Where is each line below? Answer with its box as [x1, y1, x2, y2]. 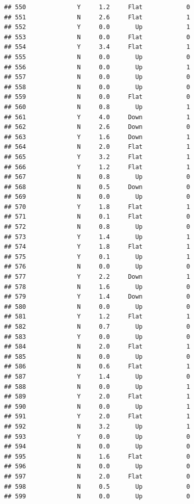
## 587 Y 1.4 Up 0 [4, 373, 190, 380]
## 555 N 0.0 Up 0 [4, 53, 190, 61]
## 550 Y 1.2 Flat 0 [4, 4, 190, 11]
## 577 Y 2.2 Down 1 [4, 273, 190, 281]
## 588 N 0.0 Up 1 [4, 383, 190, 390]
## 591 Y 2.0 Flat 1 [4, 413, 190, 420]
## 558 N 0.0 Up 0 [4, 83, 190, 91]
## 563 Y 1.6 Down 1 [4, 133, 190, 141]
